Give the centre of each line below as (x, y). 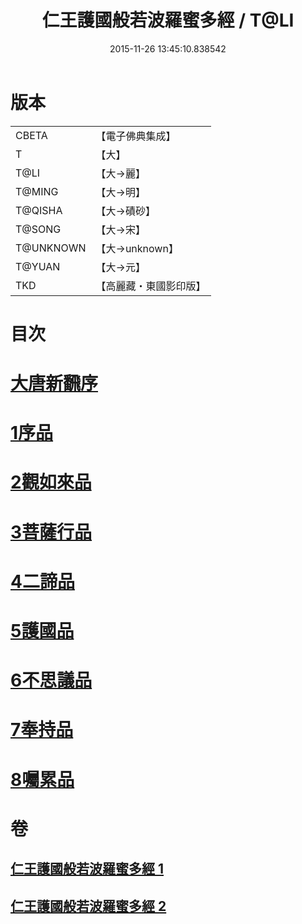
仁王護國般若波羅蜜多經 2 (88, 906)
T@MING (37, 191)
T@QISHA (39, 210)
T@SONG (38, 229)
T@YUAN (38, 266)
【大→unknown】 (137, 248)
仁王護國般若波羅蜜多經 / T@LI (168, 20)
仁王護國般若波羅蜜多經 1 (87, 869)
